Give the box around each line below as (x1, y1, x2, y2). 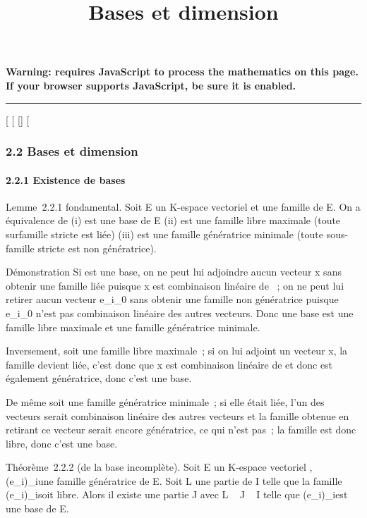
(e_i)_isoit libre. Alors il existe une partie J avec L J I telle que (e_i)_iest (6, 487, 348, 502)
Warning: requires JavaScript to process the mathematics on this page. (6, 64, 359, 79)
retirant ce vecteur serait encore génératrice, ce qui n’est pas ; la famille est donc (6, 422, 356, 437)
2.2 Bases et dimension (6, 142, 138, 160)
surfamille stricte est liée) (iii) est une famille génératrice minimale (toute (6, 226, 323, 241)
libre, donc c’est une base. (6, 436, 118, 450)
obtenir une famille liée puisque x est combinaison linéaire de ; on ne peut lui (6, 278, 344, 292)
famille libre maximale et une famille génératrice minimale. (6, 319, 260, 334)
